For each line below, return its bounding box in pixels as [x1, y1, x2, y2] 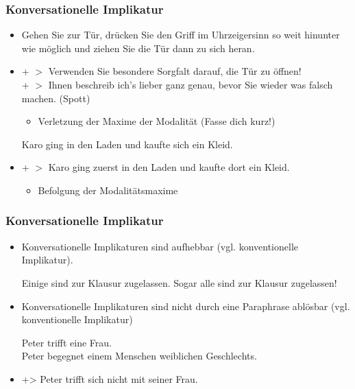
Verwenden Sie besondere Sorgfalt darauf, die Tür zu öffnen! [48, 64, 302, 78]
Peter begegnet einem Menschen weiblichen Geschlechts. [21, 349, 257, 363]
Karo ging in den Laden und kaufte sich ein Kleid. [21, 137, 233, 151]
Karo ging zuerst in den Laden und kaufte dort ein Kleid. [48, 160, 290, 174]
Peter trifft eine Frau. [21, 335, 112, 349]
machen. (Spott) [21, 91, 90, 105]
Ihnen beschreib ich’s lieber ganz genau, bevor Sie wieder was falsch [48, 78, 333, 91]
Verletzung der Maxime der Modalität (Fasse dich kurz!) [38, 114, 276, 128]
